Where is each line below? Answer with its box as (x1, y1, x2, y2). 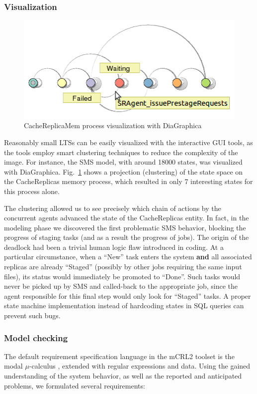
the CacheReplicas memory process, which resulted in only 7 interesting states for (4, 176, 253, 187)
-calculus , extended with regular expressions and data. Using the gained (29, 361, 251, 371)
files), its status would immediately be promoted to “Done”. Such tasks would (4, 271, 241, 281)
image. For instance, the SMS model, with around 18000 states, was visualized (4, 157, 243, 167)
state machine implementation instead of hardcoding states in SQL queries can (4, 300, 244, 311)
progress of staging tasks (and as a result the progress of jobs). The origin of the (4, 232, 249, 242)
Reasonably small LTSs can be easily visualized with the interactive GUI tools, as (4, 137, 253, 147)
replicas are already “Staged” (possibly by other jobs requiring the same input (4, 261, 242, 272)
